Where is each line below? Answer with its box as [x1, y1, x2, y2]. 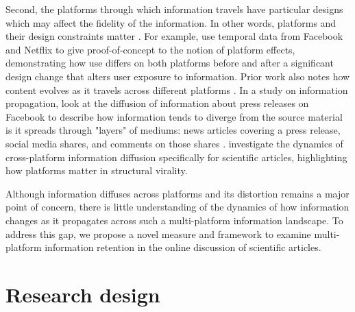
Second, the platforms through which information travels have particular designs [5, 2, 343, 16]
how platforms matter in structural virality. [5, 163, 188, 178]
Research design [5, 280, 160, 308]
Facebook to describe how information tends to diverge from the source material [5, 109, 343, 123]
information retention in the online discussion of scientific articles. [45, 240, 321, 254]
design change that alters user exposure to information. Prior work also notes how [5, 69, 350, 83]
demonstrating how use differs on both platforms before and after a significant [5, 56, 334, 70]
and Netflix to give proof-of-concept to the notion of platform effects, [5, 42, 295, 56]
